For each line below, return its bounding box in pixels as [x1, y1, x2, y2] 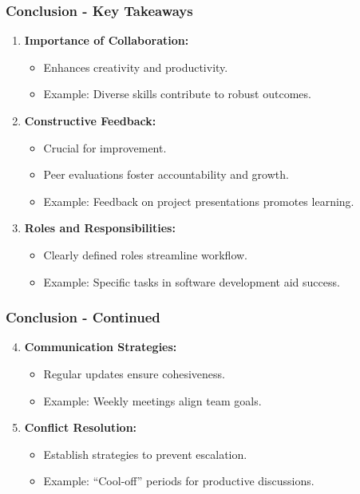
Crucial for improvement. [43, 139, 167, 156]
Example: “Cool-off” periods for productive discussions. [43, 472, 315, 489]
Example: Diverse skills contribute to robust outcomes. [43, 85, 311, 102]
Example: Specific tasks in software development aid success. [43, 273, 340, 290]
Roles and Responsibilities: [24, 219, 176, 236]
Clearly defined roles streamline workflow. [43, 246, 248, 263]
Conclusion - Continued [6, 307, 160, 327]
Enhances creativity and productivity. [43, 58, 228, 75]
